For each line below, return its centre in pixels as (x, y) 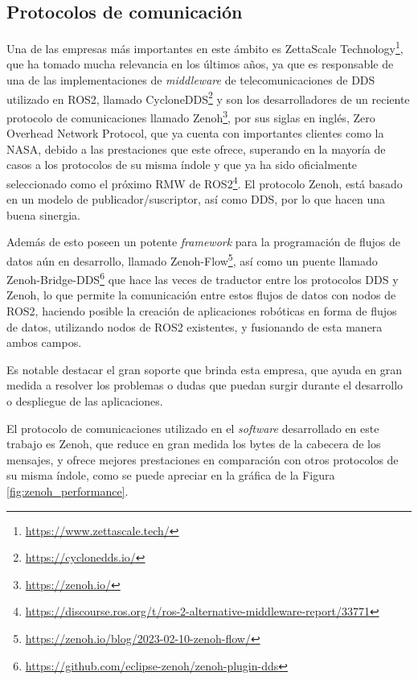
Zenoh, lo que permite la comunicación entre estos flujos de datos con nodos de (201, 295)
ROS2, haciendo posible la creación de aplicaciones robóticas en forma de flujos (202, 311)
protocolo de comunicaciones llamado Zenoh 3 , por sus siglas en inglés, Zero (191, 116)
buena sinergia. (43, 214)
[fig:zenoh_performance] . (68, 490)
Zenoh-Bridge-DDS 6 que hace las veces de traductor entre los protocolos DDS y (203, 278)
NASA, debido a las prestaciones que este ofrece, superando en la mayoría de (196, 148)
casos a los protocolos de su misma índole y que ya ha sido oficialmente (182, 165)
